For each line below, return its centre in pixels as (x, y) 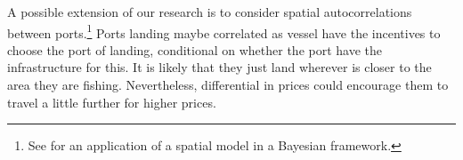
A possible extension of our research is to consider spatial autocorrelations (210, 12)
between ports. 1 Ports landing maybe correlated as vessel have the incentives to (224, 31)
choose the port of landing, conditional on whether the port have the (195, 49)
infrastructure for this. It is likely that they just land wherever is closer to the (219, 67)
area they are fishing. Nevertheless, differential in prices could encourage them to (228, 85)
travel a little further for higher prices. (112, 102)
